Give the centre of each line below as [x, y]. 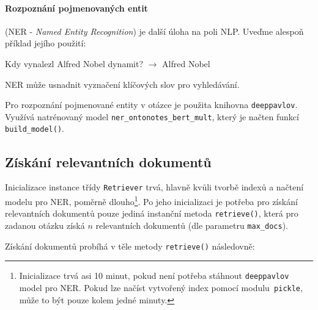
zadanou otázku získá [45, 225]
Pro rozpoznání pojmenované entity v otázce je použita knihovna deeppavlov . [151, 105]
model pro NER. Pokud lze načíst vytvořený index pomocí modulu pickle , [161, 287]
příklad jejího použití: [46, 43]
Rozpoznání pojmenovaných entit [76, 8]
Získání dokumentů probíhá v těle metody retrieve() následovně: [130, 246]
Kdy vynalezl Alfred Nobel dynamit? [74, 63]
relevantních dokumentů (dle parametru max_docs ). [192, 225]
